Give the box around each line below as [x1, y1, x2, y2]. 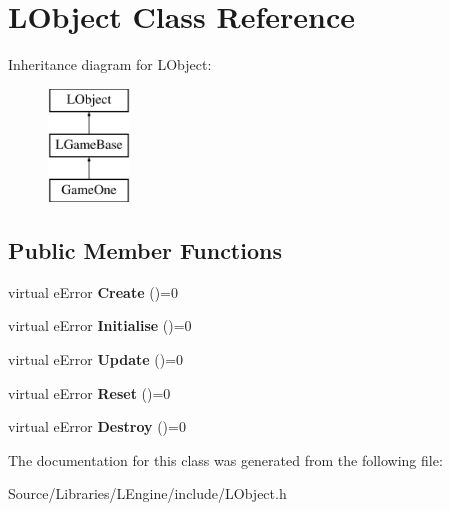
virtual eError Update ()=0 [8, 349, 184, 370]
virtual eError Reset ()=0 [8, 382, 171, 403]
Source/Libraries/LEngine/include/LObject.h [8, 483, 287, 504]
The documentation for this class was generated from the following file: [8, 449, 443, 470]
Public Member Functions [8, 235, 282, 266]
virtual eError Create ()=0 [8, 281, 179, 302]
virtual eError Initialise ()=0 [8, 315, 192, 336]
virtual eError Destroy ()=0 [8, 416, 186, 437]
